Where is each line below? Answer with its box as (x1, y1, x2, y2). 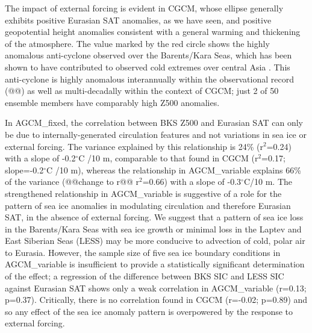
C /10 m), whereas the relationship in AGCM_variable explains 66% (46, 163, 301, 176)
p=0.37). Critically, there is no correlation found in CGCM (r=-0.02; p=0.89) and (5, 293, 308, 306)
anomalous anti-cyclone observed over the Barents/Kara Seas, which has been (5, 49, 292, 61)
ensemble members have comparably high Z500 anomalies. (5, 96, 220, 108)
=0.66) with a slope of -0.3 (142, 175, 242, 188)
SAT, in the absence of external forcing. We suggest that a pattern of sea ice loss (5, 211, 304, 223)
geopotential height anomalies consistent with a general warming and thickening (5, 25, 301, 38)
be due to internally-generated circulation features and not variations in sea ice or (5, 128, 307, 140)
